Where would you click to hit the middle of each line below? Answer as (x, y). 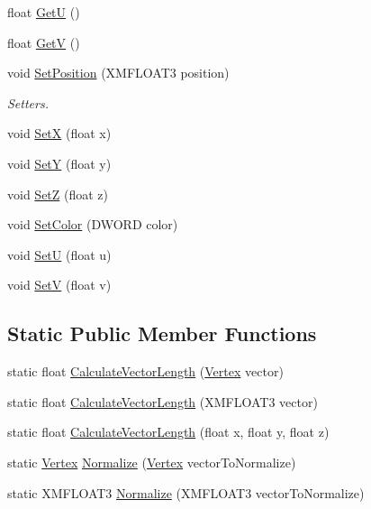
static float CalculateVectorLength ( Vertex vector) (145, 371)
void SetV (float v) (59, 285)
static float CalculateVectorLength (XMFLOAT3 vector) (163, 401)
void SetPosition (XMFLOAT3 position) (118, 73)
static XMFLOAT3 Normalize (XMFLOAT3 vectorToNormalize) (186, 492)
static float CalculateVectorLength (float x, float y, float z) (168, 432)
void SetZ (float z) (58, 194)
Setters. (28, 102)
